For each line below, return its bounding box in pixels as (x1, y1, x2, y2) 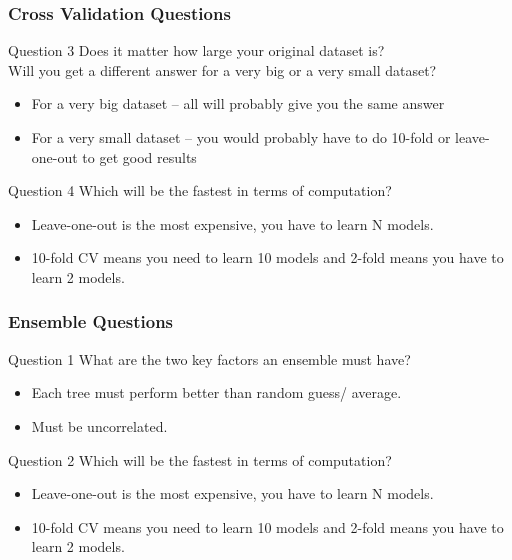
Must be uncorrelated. (31, 415, 168, 436)
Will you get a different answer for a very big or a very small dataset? (8, 59, 437, 80)
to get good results (82, 146, 197, 167)
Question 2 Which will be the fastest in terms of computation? (8, 449, 392, 470)
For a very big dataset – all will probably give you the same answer (31, 93, 445, 114)
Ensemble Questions (8, 309, 174, 334)
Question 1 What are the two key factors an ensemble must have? (8, 348, 411, 369)
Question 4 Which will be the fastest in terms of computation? (8, 180, 392, 201)
